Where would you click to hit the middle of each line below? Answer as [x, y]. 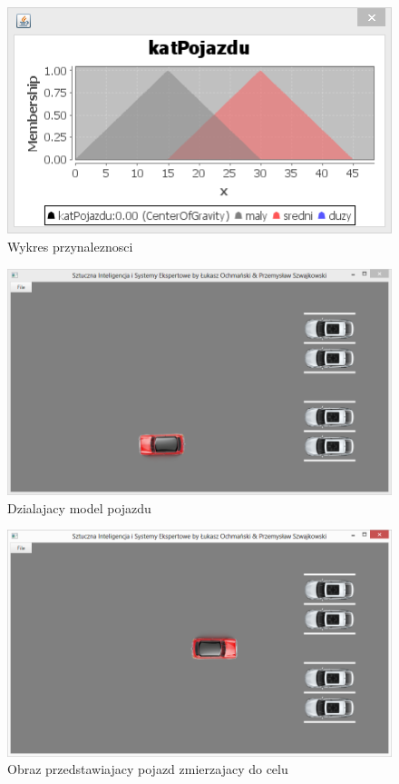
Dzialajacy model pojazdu [79, 507]
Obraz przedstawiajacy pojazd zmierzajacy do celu [148, 769]
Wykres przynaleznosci [70, 246]
